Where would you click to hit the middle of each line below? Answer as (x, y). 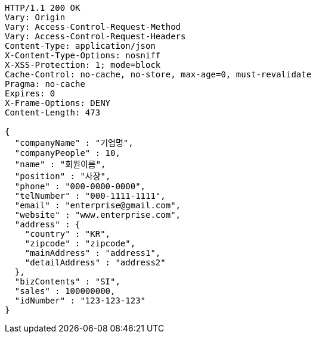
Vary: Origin (35, 17)
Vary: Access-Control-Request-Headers (95, 36)
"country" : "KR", (68, 234)
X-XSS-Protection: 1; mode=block (83, 65)
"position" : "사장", (63, 176)
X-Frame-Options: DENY (58, 103)
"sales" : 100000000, (65, 291)
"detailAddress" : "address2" (95, 262)
